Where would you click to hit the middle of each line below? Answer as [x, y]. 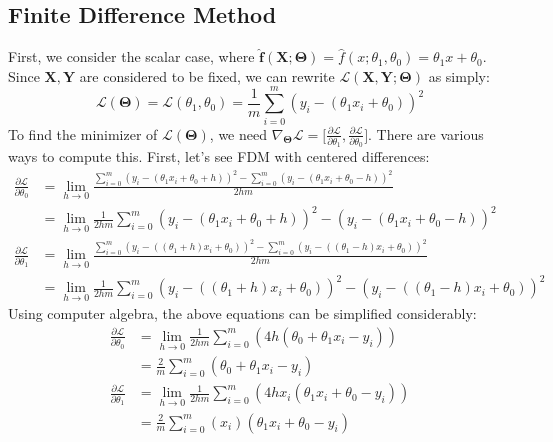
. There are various [426, 133]
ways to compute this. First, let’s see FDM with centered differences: [219, 156]
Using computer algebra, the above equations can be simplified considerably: [242, 313]
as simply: [459, 75]
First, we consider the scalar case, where [131, 56]
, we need [238, 133]
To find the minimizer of [83, 133]
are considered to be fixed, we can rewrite [207, 75]
